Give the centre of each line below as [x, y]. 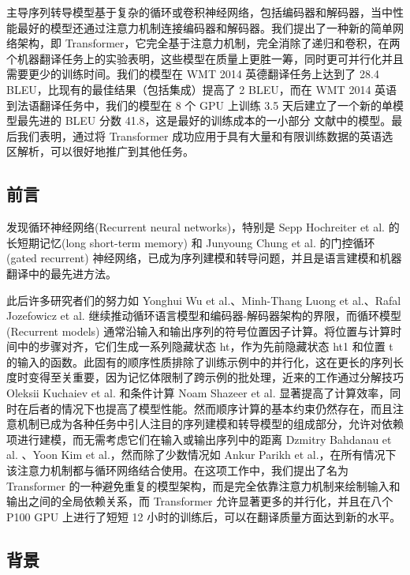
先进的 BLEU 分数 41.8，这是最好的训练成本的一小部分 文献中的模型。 [210, 120]
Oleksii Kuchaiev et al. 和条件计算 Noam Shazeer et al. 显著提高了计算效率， [198, 393]
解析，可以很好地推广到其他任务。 [105, 151]
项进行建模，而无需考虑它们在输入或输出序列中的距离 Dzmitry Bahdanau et [199, 439]
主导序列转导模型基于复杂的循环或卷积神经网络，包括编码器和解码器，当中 [199, 12]
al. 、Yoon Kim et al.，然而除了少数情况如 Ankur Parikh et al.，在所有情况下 [201, 455]
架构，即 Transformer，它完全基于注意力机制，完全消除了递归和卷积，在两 [209, 43]
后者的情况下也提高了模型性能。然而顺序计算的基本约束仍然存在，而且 [210, 408]
